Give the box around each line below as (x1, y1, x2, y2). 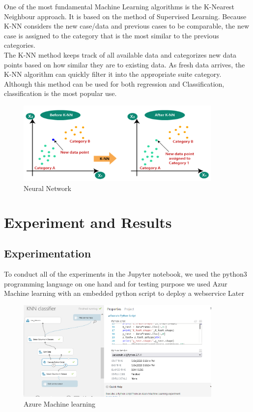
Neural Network (24, 183, 71, 193)
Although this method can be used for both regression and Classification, (4, 78, 225, 89)
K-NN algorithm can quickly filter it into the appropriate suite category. (4, 69, 222, 79)
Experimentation (4, 246, 91, 261)
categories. (4, 40, 35, 50)
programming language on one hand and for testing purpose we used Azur (4, 278, 227, 288)
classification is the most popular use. (4, 88, 117, 98)
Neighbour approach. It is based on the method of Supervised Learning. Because (4, 11, 247, 21)
